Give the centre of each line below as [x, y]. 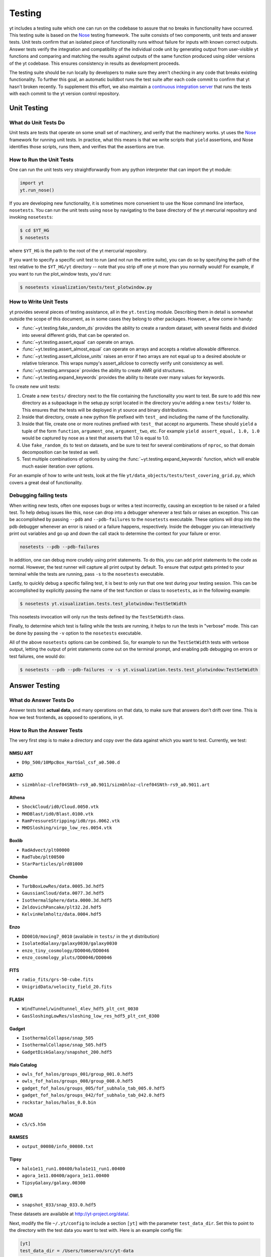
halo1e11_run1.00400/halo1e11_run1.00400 [74, 1169]
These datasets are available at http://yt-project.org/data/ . [70, 1214]
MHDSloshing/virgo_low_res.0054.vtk [67, 828]
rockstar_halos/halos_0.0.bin [59, 1102]
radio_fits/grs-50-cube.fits [58, 980]
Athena [17, 797]
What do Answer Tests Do [42, 700]
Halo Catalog [23, 1065]
